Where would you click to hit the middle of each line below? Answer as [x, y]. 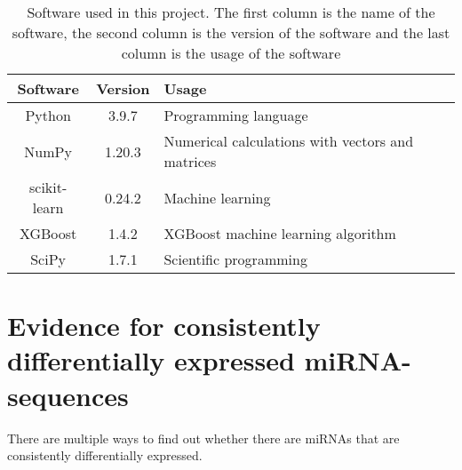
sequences [68, 395]
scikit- [48, 187]
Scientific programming [235, 259]
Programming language [236, 115]
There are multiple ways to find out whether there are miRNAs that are [203, 438]
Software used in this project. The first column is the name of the [231, 12]
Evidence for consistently [164, 326]
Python [48, 115]
